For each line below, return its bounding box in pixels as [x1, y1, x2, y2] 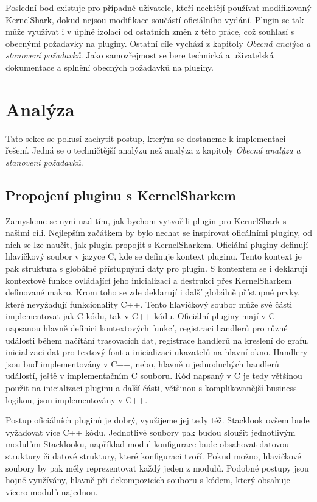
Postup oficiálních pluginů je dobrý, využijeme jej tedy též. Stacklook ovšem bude [5, 414, 310, 426]
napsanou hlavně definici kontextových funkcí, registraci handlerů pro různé [5, 322, 288, 334]
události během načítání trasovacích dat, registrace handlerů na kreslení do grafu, [5, 333, 310, 346]
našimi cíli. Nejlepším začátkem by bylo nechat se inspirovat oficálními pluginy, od [5, 226, 312, 239]
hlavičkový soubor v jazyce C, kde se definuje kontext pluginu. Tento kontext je [5, 250, 302, 263]
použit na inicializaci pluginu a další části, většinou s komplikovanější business [5, 381, 297, 394]
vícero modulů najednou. [5, 485, 98, 498]
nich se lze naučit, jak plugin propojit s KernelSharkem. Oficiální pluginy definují [5, 238, 308, 250]
